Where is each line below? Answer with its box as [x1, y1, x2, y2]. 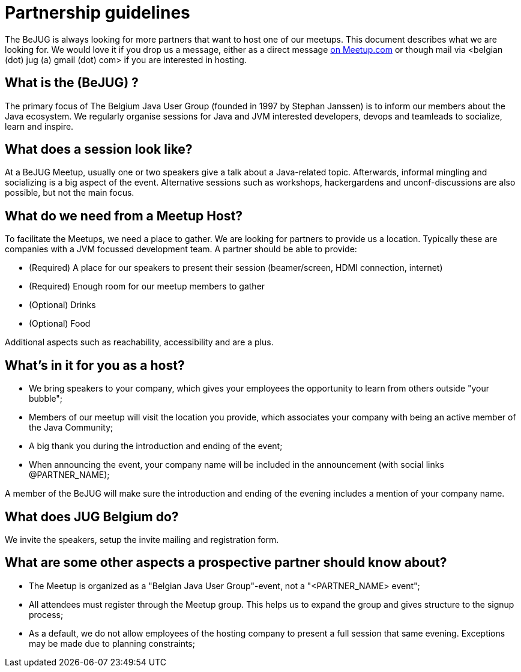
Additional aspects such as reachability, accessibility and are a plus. [5, 337, 274, 348]
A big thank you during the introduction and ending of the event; [29, 441, 283, 452]
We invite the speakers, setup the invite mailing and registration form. [5, 534, 279, 545]
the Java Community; [29, 422, 113, 433]
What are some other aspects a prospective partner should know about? [5, 555, 447, 571]
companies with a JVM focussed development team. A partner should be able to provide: [5, 244, 357, 255]
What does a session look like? [5, 142, 193, 157]
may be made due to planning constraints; [29, 638, 195, 649]
